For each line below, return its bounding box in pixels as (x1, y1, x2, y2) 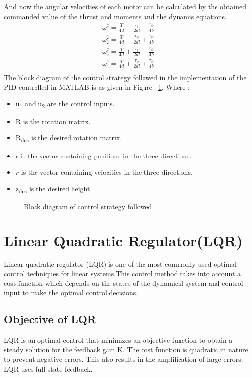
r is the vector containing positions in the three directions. (15, 150, 192, 160)
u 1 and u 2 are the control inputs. (15, 98, 115, 110)
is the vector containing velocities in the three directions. (21, 167, 193, 177)
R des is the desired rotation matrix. (15, 132, 122, 144)
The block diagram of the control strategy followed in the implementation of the (4, 72, 247, 82)
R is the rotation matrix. (15, 116, 91, 126)
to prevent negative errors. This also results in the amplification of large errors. (4, 354, 243, 364)
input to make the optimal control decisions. (4, 287, 138, 298)
